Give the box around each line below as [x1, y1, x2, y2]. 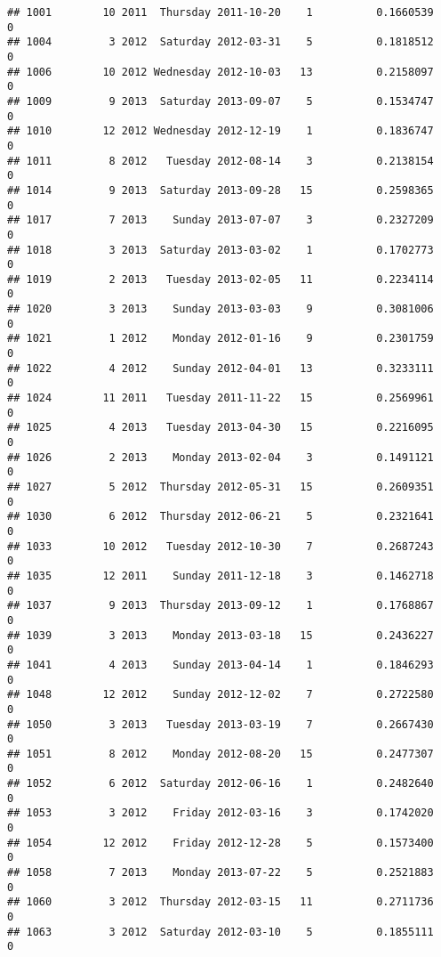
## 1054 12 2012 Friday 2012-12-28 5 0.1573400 [7, 836, 434, 849]
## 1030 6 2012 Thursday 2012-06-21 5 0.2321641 [7, 510, 434, 523]
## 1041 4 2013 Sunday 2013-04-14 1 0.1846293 [7, 658, 434, 671]
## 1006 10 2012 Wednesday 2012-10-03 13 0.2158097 [7, 65, 434, 78]
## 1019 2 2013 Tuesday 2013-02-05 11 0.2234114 [7, 272, 434, 286]
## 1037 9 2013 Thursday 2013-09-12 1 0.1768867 [7, 599, 434, 612]
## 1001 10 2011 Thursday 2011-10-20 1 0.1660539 [7, 6, 434, 19]
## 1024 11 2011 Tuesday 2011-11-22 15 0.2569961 [7, 392, 434, 405]
